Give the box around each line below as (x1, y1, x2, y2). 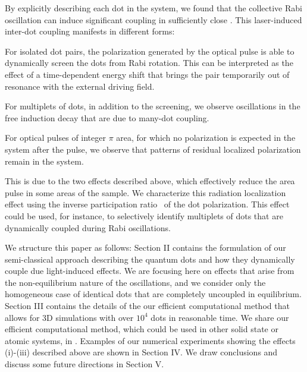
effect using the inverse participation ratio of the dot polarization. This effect (5, 198, 290, 210)
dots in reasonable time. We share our (151, 311, 289, 323)
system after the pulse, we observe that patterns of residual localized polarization (5, 143, 301, 155)
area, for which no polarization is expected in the (116, 131, 296, 144)
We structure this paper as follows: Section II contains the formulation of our (5, 241, 286, 254)
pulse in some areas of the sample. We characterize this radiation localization (5, 186, 286, 198)
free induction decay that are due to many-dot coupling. (5, 111, 209, 124)
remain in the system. (5, 155, 84, 167)
